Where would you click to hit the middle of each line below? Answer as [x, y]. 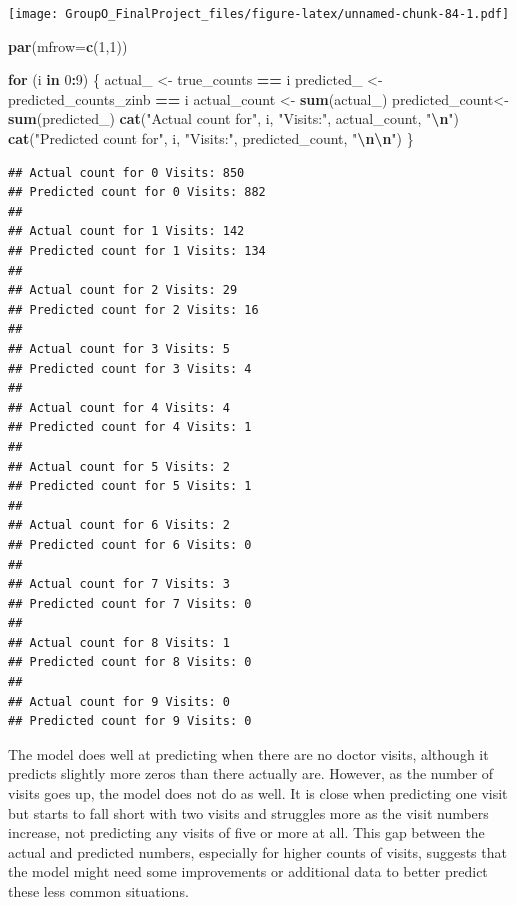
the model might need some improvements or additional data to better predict [248, 871]
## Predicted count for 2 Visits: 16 [133, 309]
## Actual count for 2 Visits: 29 [123, 290]
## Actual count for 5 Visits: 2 [119, 466]
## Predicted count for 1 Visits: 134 [137, 251]
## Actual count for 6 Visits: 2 [119, 525]
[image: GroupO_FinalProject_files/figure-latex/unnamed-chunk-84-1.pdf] [259, 14]
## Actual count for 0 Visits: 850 [126, 172]
